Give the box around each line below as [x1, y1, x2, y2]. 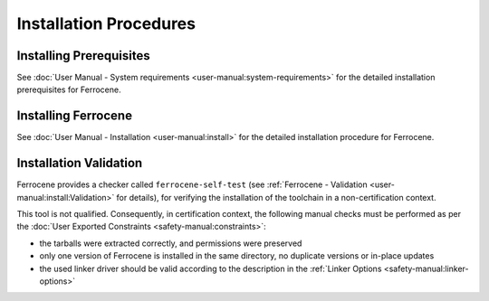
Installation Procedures [16, 14, 197, 33]
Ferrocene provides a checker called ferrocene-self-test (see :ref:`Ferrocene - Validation [16, 179, 368, 190]
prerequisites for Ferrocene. [16, 84, 121, 95]
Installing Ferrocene [16, 108, 133, 124]
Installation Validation [16, 155, 143, 171]
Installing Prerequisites [16, 48, 151, 63]
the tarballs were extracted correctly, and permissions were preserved [39, 238, 302, 249]
